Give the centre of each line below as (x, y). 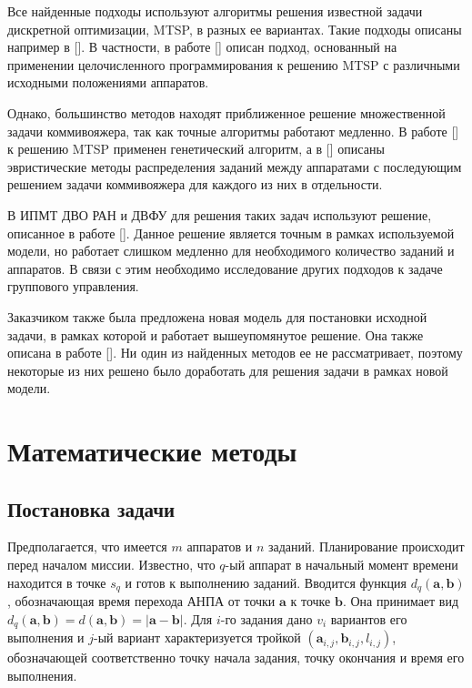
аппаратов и (220, 546)
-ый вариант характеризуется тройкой (197, 637)
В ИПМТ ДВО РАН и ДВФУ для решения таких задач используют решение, (220, 214)
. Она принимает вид (401, 601)
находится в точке (57, 582)
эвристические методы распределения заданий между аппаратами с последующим (235, 166)
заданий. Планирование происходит (366, 546)
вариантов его (369, 618)
